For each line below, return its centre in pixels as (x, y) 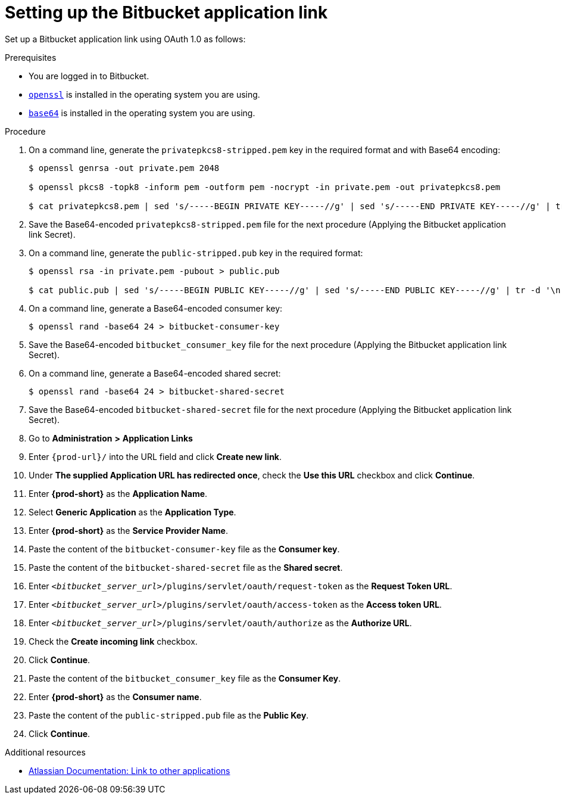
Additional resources (45, 752)
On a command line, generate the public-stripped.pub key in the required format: (196, 253)
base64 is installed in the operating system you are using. (142, 113)
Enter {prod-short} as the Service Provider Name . (128, 530)
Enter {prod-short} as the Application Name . (118, 493)
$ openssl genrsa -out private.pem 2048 (124, 168)
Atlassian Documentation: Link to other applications (129, 770)
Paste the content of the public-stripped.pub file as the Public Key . (169, 715)
